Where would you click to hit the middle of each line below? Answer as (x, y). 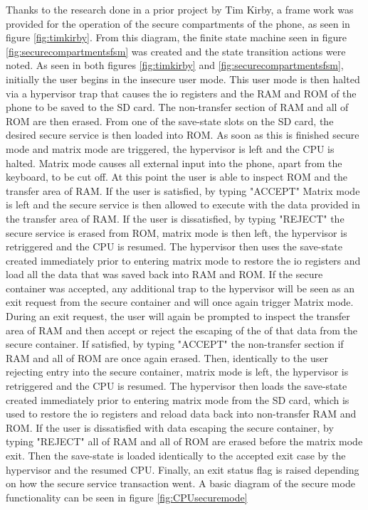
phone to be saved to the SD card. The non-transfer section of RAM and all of (177, 107)
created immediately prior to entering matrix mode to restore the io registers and (183, 260)
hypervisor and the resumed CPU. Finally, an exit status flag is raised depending (183, 469)
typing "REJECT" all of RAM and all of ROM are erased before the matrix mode (184, 441)
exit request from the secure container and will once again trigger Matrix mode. (180, 302)
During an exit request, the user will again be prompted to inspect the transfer (178, 316)
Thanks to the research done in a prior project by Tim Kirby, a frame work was (180, 9)
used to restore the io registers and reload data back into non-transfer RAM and (181, 414)
